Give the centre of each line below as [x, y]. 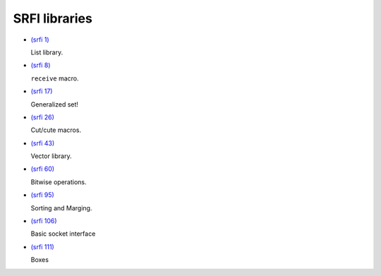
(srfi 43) [43, 143]
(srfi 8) [41, 65]
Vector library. [51, 156]
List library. [47, 52]
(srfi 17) [42, 91]
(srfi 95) [42, 195]
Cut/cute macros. [56, 130]
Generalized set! [55, 104]
